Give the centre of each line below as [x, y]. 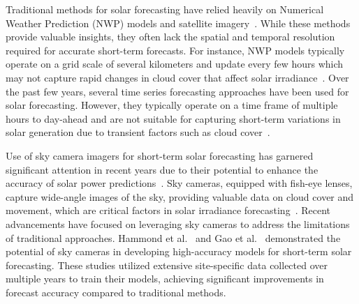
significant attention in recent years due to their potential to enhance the [162, 169]
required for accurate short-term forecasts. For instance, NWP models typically [175, 50]
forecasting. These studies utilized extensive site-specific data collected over [167, 265]
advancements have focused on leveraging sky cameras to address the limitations [178, 223]
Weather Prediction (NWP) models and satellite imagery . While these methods [178, 23]
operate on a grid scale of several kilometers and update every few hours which [175, 64]
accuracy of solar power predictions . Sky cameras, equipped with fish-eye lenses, [179, 183]
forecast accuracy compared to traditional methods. [116, 292]
